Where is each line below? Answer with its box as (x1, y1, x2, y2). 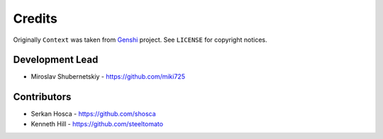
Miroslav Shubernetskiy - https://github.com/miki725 (30, 72, 186, 81)
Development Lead (13, 54, 99, 66)
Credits (13, 11, 58, 26)
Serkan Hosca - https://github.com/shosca (30, 110, 156, 118)
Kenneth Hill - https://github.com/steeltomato (30, 119, 163, 128)
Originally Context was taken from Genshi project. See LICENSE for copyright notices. (13, 35, 267, 44)
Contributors (13, 91, 72, 103)
